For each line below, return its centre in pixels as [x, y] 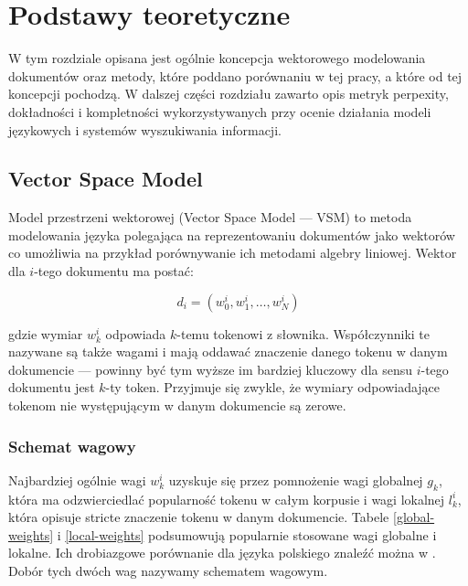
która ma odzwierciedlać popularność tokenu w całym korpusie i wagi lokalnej [227, 499]
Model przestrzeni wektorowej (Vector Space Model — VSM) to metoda [210, 217]
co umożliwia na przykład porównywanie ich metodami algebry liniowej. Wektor [233, 253]
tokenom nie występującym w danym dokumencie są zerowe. [177, 405]
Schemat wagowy [72, 446]
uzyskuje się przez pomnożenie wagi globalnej [296, 479]
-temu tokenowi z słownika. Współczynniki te [303, 333]
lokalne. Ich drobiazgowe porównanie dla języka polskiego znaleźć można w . [222, 553]
